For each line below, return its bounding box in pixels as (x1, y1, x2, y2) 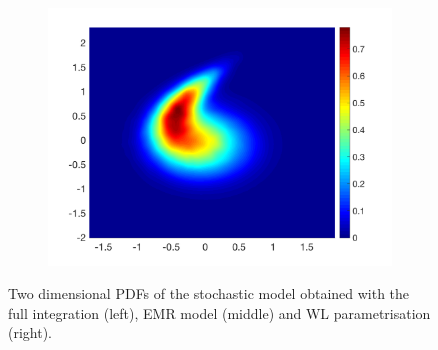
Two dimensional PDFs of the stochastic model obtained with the (8, 283, 410, 304)
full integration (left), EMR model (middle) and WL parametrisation (8, 302, 431, 323)
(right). (8, 322, 53, 343)
